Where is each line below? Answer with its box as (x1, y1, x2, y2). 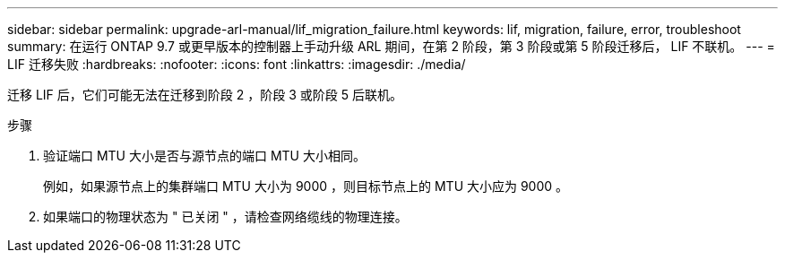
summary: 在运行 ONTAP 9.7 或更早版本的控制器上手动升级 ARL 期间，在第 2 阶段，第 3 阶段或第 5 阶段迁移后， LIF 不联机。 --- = (7, 39, 775, 54)
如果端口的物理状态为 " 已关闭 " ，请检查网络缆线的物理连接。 (43, 209, 408, 224)
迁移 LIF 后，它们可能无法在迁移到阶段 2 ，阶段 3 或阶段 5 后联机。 (7, 87, 402, 102)
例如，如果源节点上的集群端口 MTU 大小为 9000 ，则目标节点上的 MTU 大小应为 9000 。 (43, 178, 569, 194)
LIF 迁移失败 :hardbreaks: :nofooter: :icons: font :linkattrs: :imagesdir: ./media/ (7, 56, 466, 72)
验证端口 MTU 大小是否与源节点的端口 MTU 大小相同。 (43, 148, 366, 163)
